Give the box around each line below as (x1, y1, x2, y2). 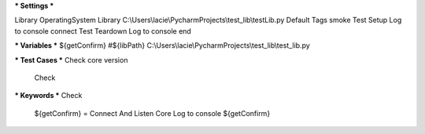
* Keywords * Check (14, 91, 83, 100)
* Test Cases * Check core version (14, 55, 128, 64)
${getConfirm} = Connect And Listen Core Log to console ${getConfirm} (34, 108, 271, 118)
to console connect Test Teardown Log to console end (14, 26, 192, 35)
